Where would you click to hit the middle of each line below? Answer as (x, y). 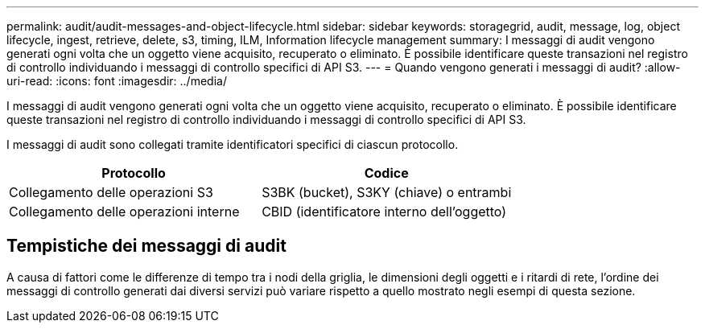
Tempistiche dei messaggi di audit (146, 246)
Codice (386, 173)
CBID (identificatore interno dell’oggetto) (384, 212)
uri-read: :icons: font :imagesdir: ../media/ (117, 81)
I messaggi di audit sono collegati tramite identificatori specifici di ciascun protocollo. (233, 144)
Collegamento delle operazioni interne (124, 212)
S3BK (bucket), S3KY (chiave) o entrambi (387, 192)
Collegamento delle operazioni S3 (111, 192)
